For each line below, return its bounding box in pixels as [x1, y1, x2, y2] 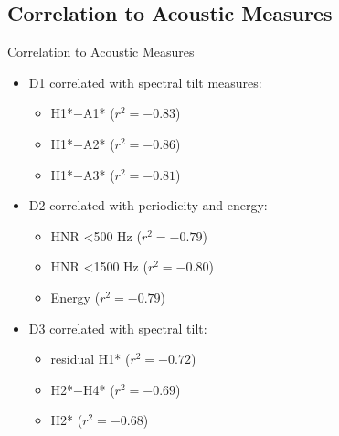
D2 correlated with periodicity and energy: [28, 196, 268, 215]
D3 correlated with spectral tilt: [28, 318, 207, 337]
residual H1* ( [50, 349, 131, 368]
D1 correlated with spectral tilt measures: [28, 72, 262, 91]
